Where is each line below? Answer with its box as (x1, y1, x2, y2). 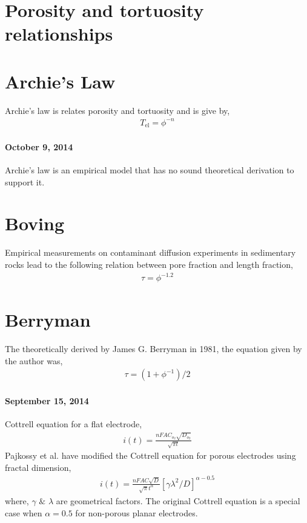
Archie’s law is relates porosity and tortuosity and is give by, (5, 104, 230, 116)
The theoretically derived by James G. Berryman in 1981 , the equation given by (5, 342, 302, 355)
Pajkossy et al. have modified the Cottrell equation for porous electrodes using (5, 449, 296, 462)
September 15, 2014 (5, 395, 89, 407)
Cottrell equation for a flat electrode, (5, 418, 142, 430)
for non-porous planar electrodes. (75, 506, 198, 519)
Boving (5, 211, 65, 236)
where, (5, 494, 29, 507)
